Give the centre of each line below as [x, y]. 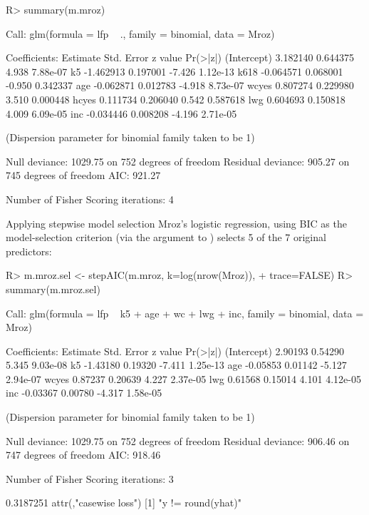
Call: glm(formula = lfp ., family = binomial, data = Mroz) [140, 33]
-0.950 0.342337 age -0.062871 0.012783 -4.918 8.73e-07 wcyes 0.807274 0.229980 [180, 85]
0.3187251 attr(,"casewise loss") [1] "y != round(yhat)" [124, 503]
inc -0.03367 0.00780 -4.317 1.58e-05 [84, 393]
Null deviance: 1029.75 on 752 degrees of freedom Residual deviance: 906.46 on [178, 440]
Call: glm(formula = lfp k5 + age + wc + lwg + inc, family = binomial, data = [185, 313]
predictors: [29, 251]
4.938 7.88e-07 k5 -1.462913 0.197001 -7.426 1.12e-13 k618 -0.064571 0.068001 [175, 71]
